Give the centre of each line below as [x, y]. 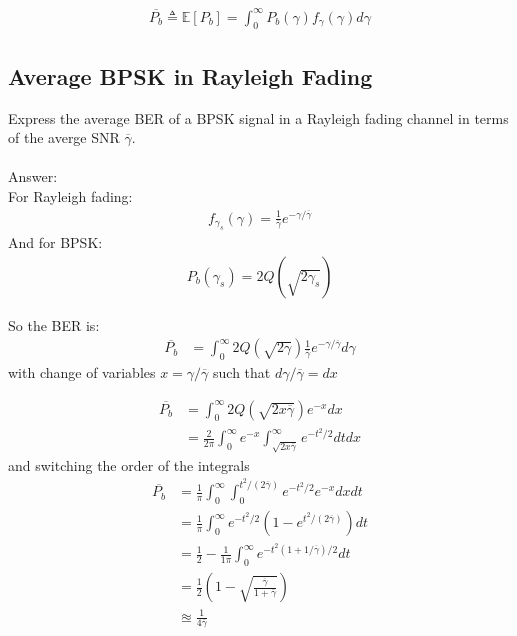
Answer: [33, 176]
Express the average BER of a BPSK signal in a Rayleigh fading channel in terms [258, 117]
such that [242, 372]
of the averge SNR [64, 137]
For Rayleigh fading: [70, 195]
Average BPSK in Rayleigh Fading [190, 75]
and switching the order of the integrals [129, 464]
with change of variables [82, 372]
